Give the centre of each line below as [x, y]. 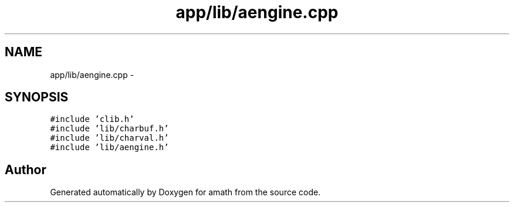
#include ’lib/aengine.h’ [109, 147]
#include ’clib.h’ [92, 119]
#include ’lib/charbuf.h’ [109, 129]
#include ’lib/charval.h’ [109, 138]
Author [26, 169]
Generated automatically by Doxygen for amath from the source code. [185, 192]
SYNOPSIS [37, 97]
